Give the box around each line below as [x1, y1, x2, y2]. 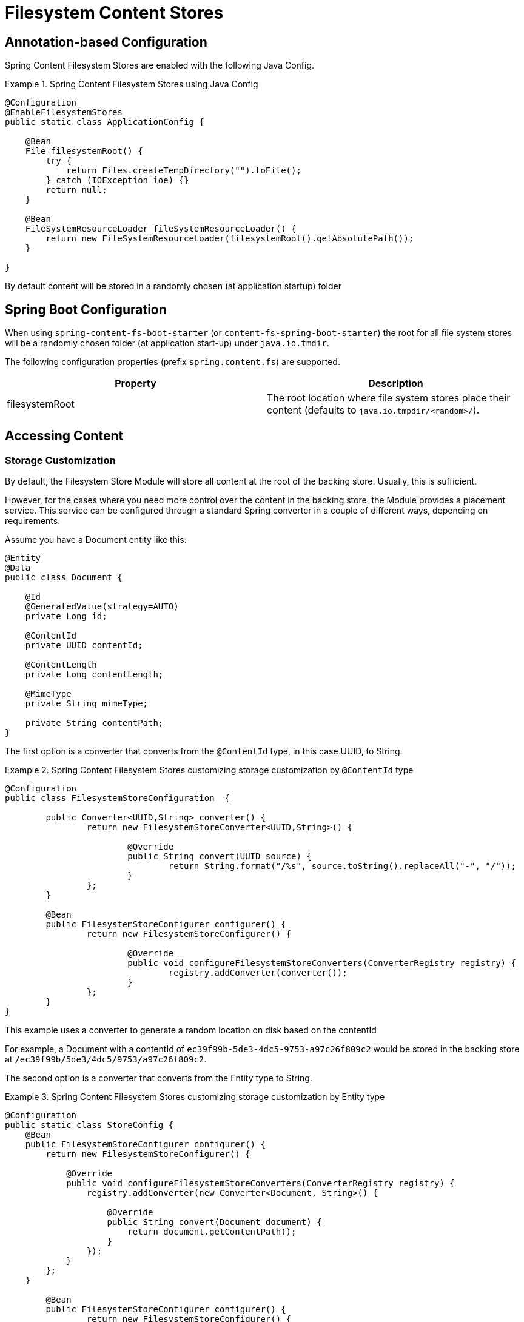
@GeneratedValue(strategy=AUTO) [25, 602, 179, 612]
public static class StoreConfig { [5, 1120, 174, 1130]
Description [368, 377, 423, 390]
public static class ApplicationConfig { [5, 117, 204, 127]
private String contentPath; [25, 718, 164, 728]
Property [115, 377, 156, 390]
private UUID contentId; [25, 640, 143, 651]
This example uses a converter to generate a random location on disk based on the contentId [5, 1025, 377, 1036]
